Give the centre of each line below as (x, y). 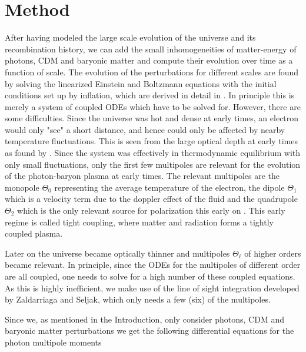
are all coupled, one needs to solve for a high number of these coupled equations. (150, 276)
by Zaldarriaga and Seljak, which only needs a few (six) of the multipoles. (138, 299)
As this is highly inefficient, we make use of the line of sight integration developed (152, 288)
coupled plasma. (34, 233)
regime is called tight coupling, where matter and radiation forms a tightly (139, 222)
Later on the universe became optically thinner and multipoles (117, 253)
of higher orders (273, 253)
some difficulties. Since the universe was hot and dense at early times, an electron (152, 118)
